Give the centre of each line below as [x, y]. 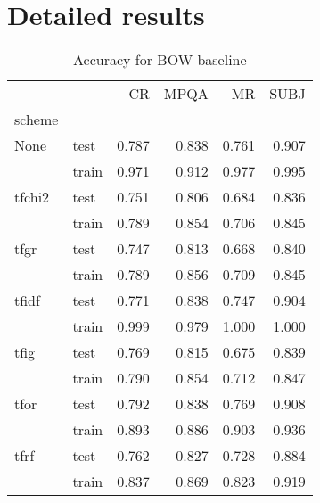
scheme [37, 120]
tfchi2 [32, 197]
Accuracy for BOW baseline [160, 60]
